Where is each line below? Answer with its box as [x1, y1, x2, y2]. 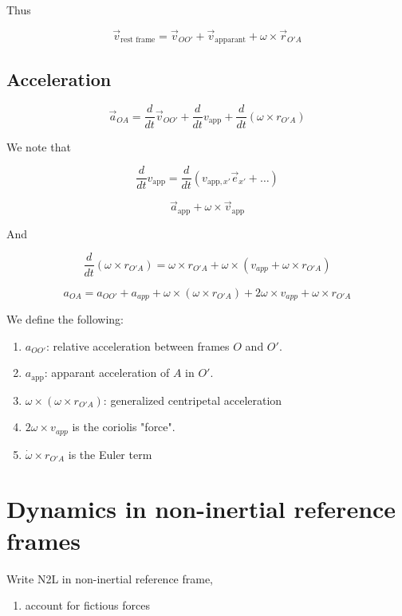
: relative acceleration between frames [46, 337, 230, 354]
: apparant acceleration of [44, 364, 170, 381]
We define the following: [6, 310, 124, 327]
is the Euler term [68, 445, 152, 462]
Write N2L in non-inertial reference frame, [6, 570, 214, 587]
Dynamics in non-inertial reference [6, 492, 396, 525]
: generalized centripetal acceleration [103, 391, 282, 408]
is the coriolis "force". [72, 418, 175, 435]
